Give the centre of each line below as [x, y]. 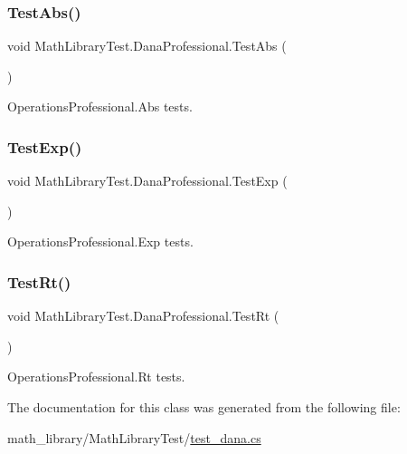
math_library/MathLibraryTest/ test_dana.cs [134, 437]
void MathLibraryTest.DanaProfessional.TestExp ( [147, 181]
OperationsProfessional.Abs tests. [100, 106]
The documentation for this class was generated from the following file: [204, 407]
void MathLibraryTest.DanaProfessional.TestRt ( [143, 316]
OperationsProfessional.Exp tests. [100, 241]
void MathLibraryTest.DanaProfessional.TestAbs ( [147, 46]
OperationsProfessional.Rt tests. [96, 377]
